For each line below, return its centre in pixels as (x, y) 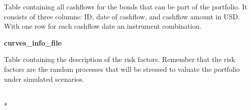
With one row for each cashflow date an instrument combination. (103, 26)
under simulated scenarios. (44, 79)
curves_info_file (33, 42)
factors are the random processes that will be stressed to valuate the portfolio (122, 69)
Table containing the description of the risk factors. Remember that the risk (120, 59)
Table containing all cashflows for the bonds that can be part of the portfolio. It (126, 6)
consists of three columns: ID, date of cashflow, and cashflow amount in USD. (122, 16)
